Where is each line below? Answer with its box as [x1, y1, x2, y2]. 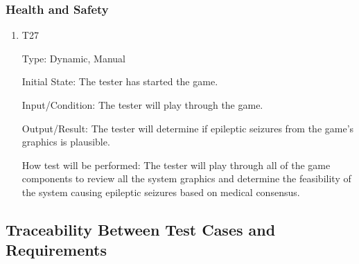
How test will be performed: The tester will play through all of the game [21, 157, 331, 172]
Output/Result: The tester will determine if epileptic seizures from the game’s [21, 121, 354, 135]
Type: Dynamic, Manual [21, 51, 125, 65]
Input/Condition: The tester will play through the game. [21, 98, 263, 112]
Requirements [6, 239, 107, 261]
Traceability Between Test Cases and [6, 218, 276, 240]
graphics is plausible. [21, 134, 110, 149]
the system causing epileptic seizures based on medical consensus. [21, 184, 300, 199]
